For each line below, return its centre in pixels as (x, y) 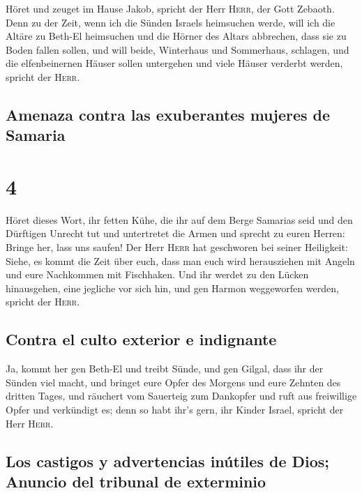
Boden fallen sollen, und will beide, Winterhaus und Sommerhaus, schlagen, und (178, 49)
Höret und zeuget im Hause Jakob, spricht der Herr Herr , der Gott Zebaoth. (170, 8)
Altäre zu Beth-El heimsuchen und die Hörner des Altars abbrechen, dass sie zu (176, 36)
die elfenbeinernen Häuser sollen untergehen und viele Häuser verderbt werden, (174, 63)
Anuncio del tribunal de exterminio (136, 481)
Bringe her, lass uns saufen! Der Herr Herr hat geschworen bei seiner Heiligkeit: (177, 247)
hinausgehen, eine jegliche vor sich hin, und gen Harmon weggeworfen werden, (172, 288)
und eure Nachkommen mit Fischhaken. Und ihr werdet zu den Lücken (157, 274)
